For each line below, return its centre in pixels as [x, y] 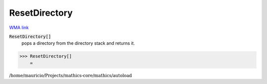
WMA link [19, 28]
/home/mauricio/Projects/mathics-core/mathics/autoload [70, 75]
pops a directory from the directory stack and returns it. [78, 43]
